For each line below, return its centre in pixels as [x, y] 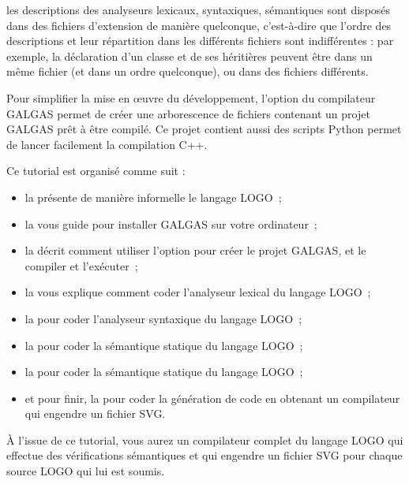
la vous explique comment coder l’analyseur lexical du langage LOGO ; [198, 292]
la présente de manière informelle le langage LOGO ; [153, 197]
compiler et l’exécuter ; [81, 265]
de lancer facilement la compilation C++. [107, 144]
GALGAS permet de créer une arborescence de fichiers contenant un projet [188, 113]
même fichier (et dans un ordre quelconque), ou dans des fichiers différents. [188, 71]
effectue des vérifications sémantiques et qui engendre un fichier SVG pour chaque [204, 455]
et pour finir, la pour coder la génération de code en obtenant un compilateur [212, 398]
